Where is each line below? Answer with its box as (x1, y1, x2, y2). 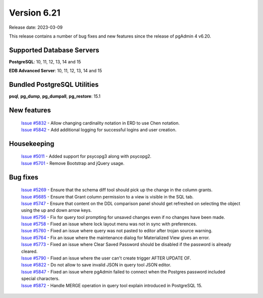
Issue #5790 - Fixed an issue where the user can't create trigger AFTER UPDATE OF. (21, 255, 191, 261)
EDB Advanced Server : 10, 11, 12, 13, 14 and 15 (9, 68, 102, 74)
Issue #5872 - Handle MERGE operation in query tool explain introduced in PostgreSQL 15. (21, 282, 203, 288)
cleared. (21, 248, 38, 254)
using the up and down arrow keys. (21, 207, 92, 213)
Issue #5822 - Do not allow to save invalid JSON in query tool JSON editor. (21, 262, 171, 268)
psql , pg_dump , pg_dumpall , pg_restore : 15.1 (9, 93, 101, 99)
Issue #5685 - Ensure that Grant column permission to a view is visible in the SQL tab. (21, 194, 194, 199)
